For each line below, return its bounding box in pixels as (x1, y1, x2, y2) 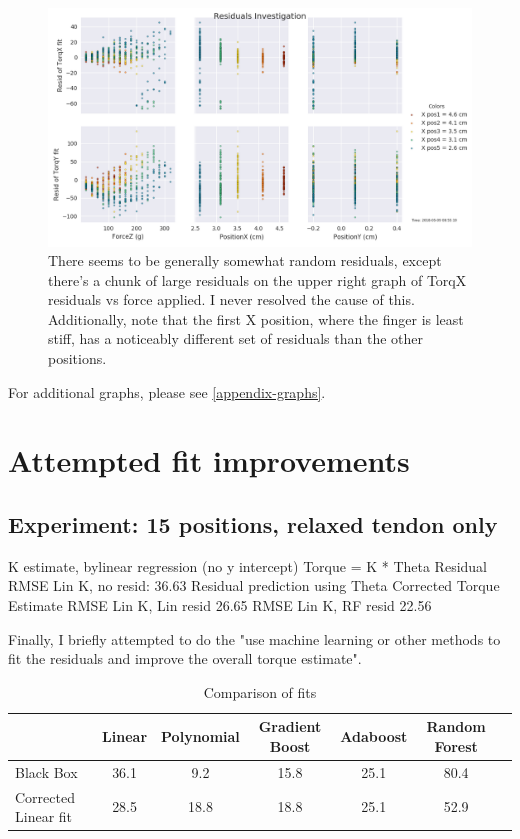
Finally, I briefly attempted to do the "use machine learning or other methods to (8, 628, 501, 649)
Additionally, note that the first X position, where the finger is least (48, 308, 464, 329)
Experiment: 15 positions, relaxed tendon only (8, 509, 498, 540)
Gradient (258, 716, 322, 737)
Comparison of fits (203, 681, 317, 702)
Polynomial (161, 726, 240, 747)
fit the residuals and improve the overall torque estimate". (8, 648, 362, 669)
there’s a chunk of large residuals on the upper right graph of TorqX (48, 269, 467, 290)
